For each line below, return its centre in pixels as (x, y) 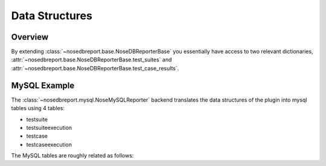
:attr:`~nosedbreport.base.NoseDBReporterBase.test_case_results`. (95, 68)
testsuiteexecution (49, 128)
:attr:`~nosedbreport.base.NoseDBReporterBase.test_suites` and (91, 60)
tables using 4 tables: (38, 108)
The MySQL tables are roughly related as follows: (72, 156)
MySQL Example (43, 85)
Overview (30, 37)
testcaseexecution (49, 144)
